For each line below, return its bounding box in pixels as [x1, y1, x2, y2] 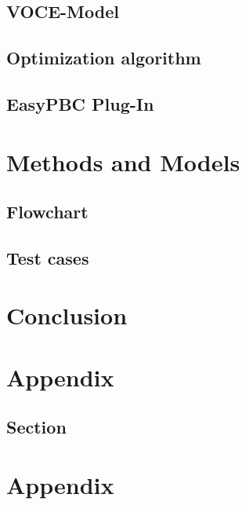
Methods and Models [6, 145, 241, 177]
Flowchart [6, 199, 89, 224]
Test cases [6, 245, 89, 269]
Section [6, 415, 67, 439]
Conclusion [6, 299, 128, 331]
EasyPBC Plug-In [6, 91, 154, 115]
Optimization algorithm [6, 46, 201, 70]
